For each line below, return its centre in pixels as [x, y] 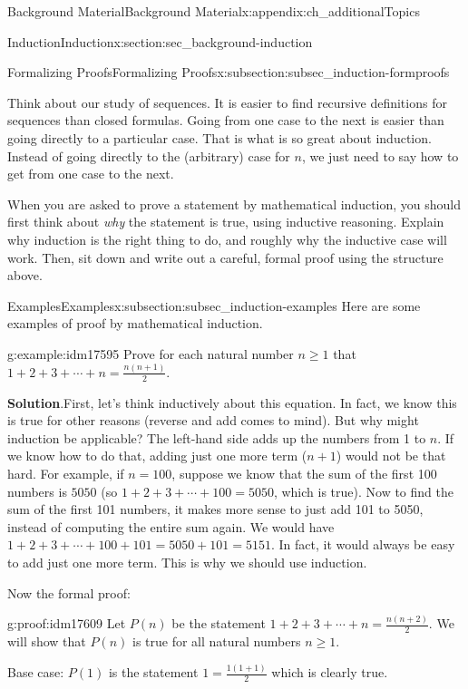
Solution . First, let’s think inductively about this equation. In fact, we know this [232, 402]
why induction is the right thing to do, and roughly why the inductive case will [227, 239]
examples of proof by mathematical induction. [135, 323]
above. [25, 275]
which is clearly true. [330, 672]
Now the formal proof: [69, 592]
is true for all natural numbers [217, 641]
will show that [47, 641]
